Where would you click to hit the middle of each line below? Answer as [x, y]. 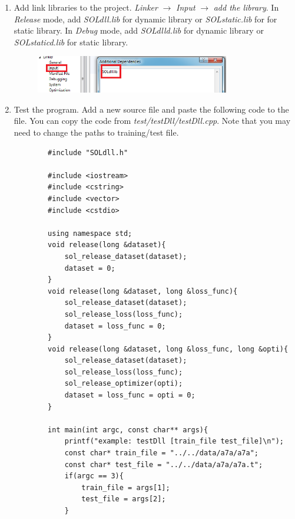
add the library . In [246, 7]
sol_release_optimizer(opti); [124, 384]
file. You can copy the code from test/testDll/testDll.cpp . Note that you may [152, 121]
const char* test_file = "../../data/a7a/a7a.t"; [164, 464]
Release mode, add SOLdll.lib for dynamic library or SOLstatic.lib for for [145, 19]
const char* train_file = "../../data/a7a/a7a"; [162, 453]
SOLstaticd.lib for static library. [71, 42]
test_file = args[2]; [124, 499]
